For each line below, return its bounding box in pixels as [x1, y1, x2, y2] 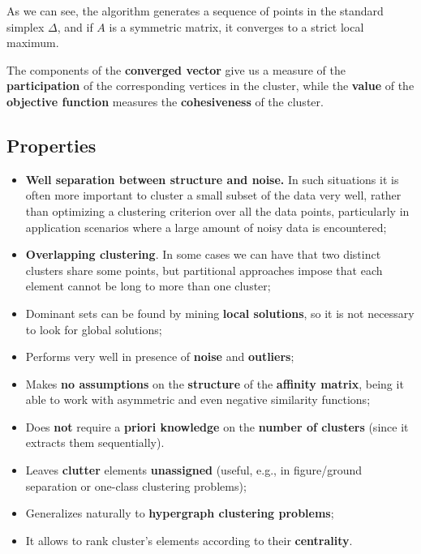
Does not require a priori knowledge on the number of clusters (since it [25, 418, 409, 435]
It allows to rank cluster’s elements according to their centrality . [25, 531, 353, 548]
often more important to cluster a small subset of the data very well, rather [25, 187, 402, 204]
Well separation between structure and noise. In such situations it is [25, 170, 399, 187]
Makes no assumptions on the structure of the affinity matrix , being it [25, 375, 404, 392]
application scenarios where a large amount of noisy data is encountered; [25, 218, 387, 235]
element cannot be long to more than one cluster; [25, 277, 271, 294]
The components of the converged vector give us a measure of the [6, 61, 346, 78]
